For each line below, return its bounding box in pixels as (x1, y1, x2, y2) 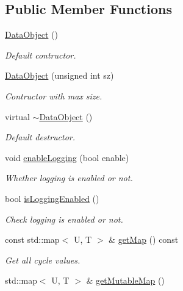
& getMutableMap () (86, 274, 165, 287)
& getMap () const (109, 233, 179, 246)
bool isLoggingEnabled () (5, 192, 99, 204)
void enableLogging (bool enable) (5, 151, 129, 163)
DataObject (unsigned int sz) (5, 69, 114, 82)
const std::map (5, 233, 60, 246)
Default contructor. (5, 48, 76, 61)
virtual (5, 110, 30, 123)
